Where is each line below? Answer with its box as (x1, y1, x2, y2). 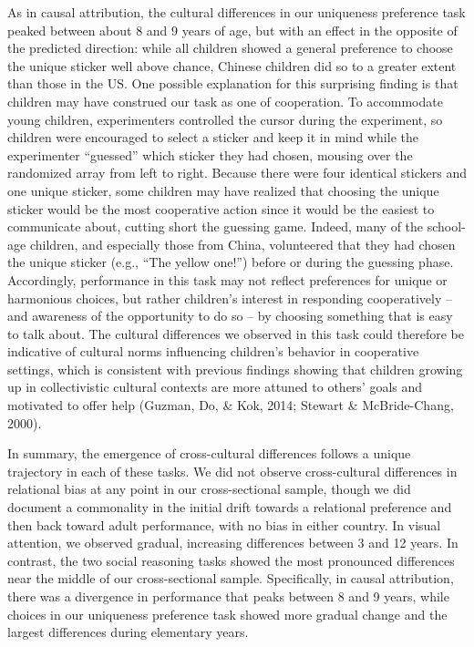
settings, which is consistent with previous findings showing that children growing (7, 359, 463, 378)
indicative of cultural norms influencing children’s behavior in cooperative (7, 342, 419, 361)
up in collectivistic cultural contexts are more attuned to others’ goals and (7, 377, 423, 396)
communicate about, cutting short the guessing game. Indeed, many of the (7, 217, 424, 236)
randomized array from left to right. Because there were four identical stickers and (7, 163, 467, 182)
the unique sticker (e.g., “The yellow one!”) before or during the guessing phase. (7, 252, 454, 272)
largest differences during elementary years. (7, 622, 249, 642)
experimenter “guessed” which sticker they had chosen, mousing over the (7, 145, 413, 164)
